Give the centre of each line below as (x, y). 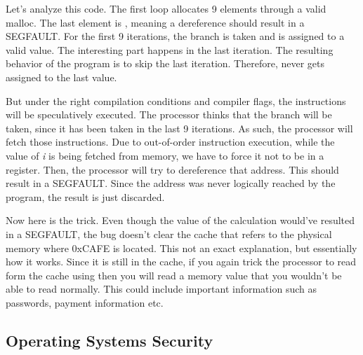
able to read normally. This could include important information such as (161, 289)
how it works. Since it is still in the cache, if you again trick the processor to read (181, 262)
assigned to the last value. (61, 77)
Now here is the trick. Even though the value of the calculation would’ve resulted (180, 220)
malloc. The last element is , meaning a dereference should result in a (155, 22)
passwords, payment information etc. (85, 302)
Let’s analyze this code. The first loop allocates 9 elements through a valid (166, 8)
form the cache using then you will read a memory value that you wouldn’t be (174, 275)
